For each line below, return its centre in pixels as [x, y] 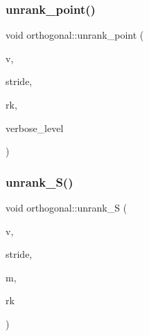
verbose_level [35, 128]
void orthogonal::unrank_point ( [75, 35]
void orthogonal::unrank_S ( [67, 207]
